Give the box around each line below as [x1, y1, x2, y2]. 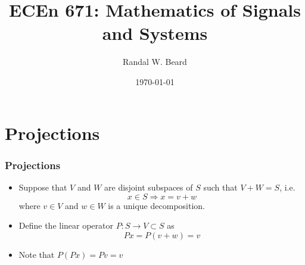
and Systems [102, 21, 208, 45]
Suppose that [18, 180, 67, 193]
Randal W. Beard [123, 55, 187, 68]
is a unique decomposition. [108, 199, 205, 211]
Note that [18, 248, 55, 260]
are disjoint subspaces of [104, 180, 193, 193]
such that [203, 180, 238, 193]
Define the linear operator [18, 219, 114, 232]
